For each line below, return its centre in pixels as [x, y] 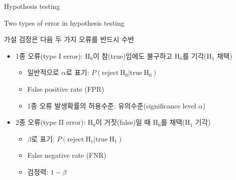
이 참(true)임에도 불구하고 [133, 55]
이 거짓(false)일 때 [123, 122]
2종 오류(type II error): [51, 122]
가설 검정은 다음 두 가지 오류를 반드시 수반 [69, 39]
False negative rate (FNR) [67, 155]
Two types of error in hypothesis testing [64, 22]
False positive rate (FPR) [66, 89]
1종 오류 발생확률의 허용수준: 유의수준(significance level [112, 105]
